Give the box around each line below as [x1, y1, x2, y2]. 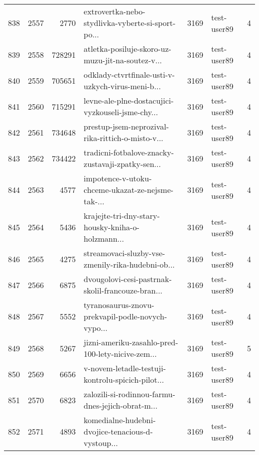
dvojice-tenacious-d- [84, 426, 153, 437]
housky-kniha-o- [84, 221, 139, 233]
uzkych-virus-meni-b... [84, 80, 161, 92]
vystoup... [84, 437, 118, 449]
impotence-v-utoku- [84, 172, 152, 184]
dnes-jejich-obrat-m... [84, 400, 158, 411]
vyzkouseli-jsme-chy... [84, 106, 158, 118]
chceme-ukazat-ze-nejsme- [84, 184, 174, 195]
